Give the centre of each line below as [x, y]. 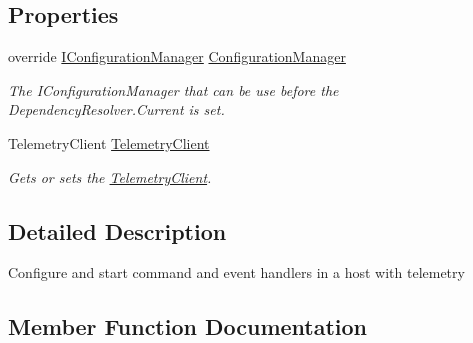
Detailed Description [117, 230]
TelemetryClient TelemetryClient [109, 142]
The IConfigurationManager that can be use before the [173, 89]
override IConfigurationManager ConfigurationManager [177, 56]
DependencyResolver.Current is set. [116, 109]
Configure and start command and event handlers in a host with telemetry [236, 272]
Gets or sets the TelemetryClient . [110, 176]
